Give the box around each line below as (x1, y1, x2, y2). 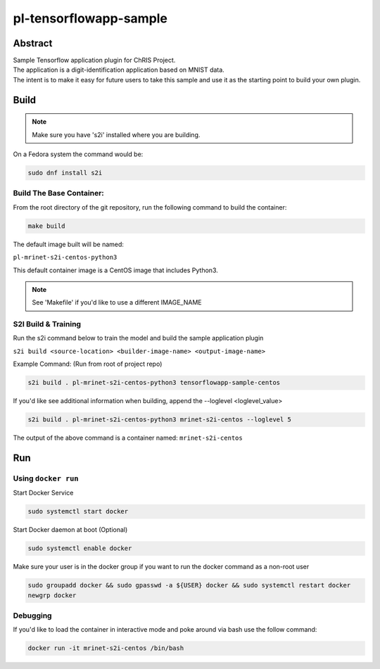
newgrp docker (27, 591, 77, 599)
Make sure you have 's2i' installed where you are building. (32, 130, 201, 139)
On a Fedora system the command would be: (13, 150, 144, 158)
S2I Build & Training (13, 319, 81, 329)
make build (27, 222, 65, 230)
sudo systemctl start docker (27, 507, 129, 516)
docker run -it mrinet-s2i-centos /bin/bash (27, 644, 184, 652)
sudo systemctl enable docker (27, 544, 132, 552)
